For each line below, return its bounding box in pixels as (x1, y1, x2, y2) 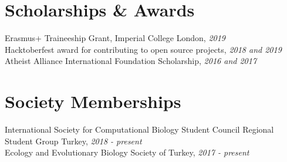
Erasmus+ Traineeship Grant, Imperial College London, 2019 (5, 32, 226, 44)
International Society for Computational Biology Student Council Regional (5, 123, 274, 136)
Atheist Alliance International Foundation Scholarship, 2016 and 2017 (5, 55, 257, 67)
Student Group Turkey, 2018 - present (5, 134, 142, 147)
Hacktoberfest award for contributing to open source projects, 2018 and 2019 (5, 43, 282, 55)
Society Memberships (5, 89, 181, 113)
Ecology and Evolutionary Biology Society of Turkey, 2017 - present (5, 146, 249, 158)
